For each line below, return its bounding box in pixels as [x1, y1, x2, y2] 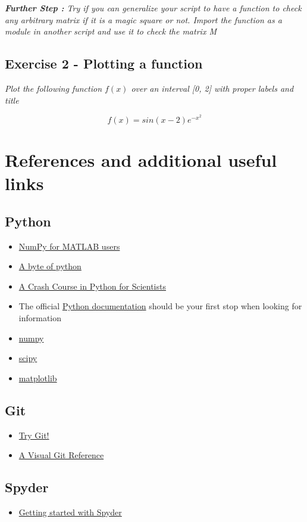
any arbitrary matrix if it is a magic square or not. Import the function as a [5, 13, 282, 26]
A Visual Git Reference [18, 449, 104, 461]
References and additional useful [5, 147, 277, 172]
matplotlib [18, 371, 57, 384]
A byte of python [18, 260, 82, 272]
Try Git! [18, 428, 49, 441]
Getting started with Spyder [18, 505, 122, 518]
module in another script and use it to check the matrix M [5, 25, 217, 38]
